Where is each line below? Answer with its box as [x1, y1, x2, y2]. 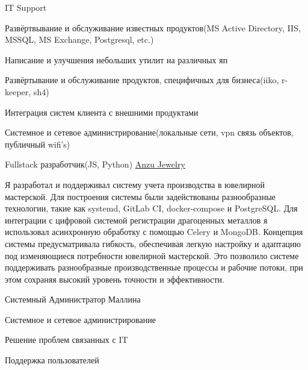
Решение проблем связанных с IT [5, 333, 128, 346]
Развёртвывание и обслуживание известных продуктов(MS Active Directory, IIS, [5, 21, 301, 34]
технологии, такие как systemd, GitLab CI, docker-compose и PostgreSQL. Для [5, 202, 298, 215]
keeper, [5, 85, 31, 98]
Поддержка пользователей [5, 354, 99, 366]
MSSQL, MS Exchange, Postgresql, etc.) [5, 33, 154, 46]
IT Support [5, 1, 47, 13]
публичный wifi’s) [5, 137, 70, 150]
